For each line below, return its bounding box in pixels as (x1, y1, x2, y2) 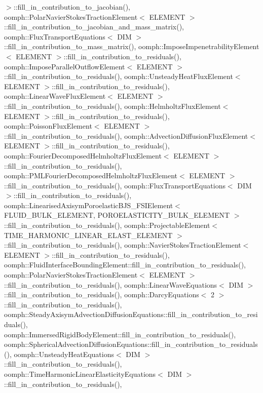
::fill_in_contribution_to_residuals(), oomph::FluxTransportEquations (4, 180, 226, 190)
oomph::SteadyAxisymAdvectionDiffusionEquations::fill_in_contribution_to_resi (4, 309, 258, 320)
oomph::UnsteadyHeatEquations (14, 348, 114, 359)
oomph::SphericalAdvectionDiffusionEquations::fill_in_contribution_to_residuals (4, 339, 258, 349)
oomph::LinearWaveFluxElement (4, 91, 106, 101)
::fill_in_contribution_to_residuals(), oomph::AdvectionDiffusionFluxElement (4, 130, 248, 141)
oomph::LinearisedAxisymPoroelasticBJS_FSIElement (4, 200, 173, 210)
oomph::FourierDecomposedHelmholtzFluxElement (4, 150, 162, 161)
